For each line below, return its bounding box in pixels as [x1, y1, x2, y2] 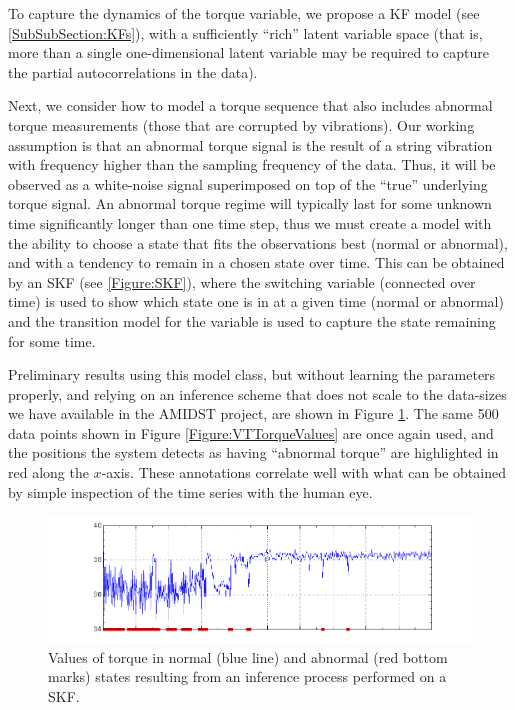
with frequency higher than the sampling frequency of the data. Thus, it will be [8, 154, 496, 175]
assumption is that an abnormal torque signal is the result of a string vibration [8, 134, 493, 155]
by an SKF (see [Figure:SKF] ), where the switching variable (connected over [8, 271, 476, 292]
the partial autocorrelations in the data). [8, 61, 258, 82]
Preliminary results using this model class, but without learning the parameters [8, 364, 496, 385]
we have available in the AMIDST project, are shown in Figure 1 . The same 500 [8, 403, 499, 424]
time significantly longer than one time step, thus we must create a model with [8, 212, 492, 233]
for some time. [8, 330, 96, 351]
